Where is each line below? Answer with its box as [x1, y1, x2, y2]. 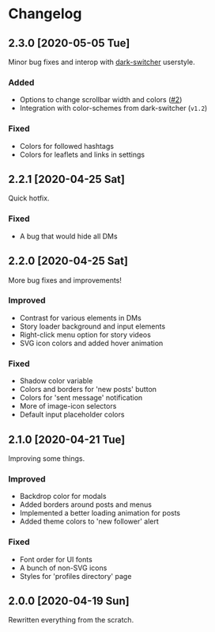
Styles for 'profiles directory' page [19, 571, 132, 581]
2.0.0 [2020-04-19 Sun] [8, 594, 130, 607]
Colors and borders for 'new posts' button [19, 385, 157, 394]
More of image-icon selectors [19, 402, 117, 411]
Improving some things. [8, 453, 85, 463]
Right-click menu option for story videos [19, 329, 152, 339]
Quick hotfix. [8, 193, 50, 203]
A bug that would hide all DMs [19, 231, 118, 241]
